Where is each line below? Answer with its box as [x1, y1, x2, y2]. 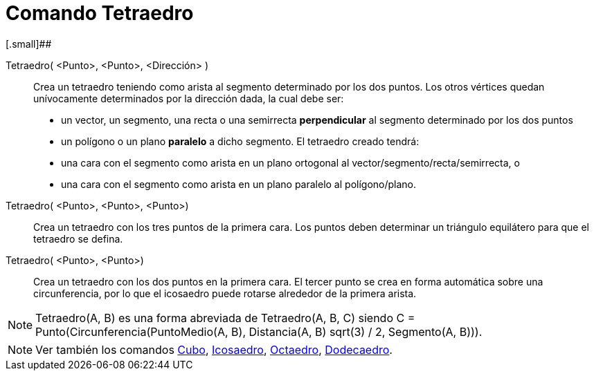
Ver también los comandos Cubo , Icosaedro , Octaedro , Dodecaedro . [35, 342, 393, 357]
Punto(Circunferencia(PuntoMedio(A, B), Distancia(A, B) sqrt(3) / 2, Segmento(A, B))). [35, 324, 483, 339]
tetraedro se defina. [33, 232, 123, 245]
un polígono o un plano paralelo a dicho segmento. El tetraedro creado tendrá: [61, 135, 420, 147]
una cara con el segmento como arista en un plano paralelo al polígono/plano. [61, 178, 417, 190]
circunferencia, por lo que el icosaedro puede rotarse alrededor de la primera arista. [33, 287, 417, 299]
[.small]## [6, 37, 52, 50]
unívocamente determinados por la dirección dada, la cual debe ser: [33, 92, 344, 104]
